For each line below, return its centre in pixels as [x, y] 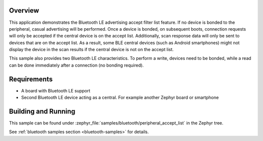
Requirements [31, 79]
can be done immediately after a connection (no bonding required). [76, 65]
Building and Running [42, 111]
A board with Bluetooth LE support [56, 90]
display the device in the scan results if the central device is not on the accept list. [91, 50]
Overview [24, 10]
